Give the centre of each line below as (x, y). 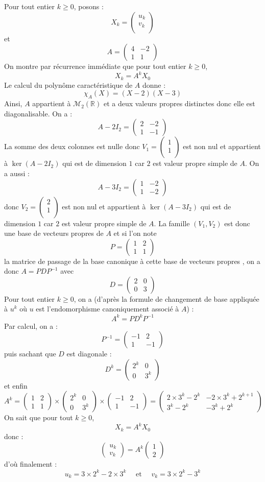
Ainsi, (13, 103)
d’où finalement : (31, 464)
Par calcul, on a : (31, 326)
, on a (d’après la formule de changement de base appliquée (166, 298)
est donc (237, 223)
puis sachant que (30, 354)
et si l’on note (135, 233)
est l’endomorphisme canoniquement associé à (107, 309)
